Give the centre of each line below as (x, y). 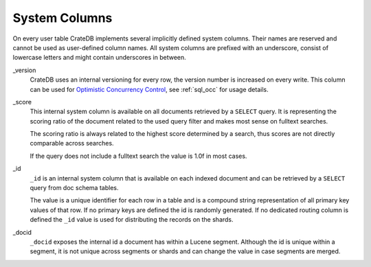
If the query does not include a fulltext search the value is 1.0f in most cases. (138, 156)
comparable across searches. (72, 143)
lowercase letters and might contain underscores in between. (100, 58)
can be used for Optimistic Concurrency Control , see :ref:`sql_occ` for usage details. (149, 89)
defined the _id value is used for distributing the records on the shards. (132, 220)
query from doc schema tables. (74, 188)
